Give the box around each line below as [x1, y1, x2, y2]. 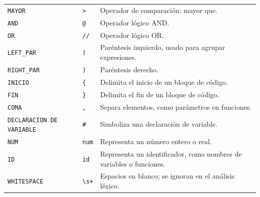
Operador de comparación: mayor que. [100, 4, 217, 15]
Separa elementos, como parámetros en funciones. [100, 101, 252, 112]
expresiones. [100, 52, 137, 62]
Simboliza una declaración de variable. [100, 119, 217, 129]
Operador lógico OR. [100, 29, 164, 40]
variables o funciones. [100, 158, 165, 169]
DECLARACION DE [7, 116, 58, 124]
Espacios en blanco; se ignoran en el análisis [100, 171, 235, 181]
